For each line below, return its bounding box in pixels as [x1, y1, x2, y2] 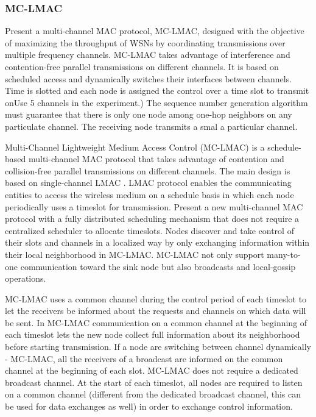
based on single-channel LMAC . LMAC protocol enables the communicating [5, 176, 292, 189]
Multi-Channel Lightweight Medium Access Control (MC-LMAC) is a [5, 140, 265, 153]
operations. [5, 272, 46, 285]
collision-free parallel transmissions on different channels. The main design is [5, 164, 290, 177]
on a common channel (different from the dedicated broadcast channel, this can [5, 388, 301, 401]
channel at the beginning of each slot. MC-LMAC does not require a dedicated [5, 364, 298, 377]
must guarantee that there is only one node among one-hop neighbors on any [5, 108, 292, 121]
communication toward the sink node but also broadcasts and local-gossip [20, 260, 296, 273]
